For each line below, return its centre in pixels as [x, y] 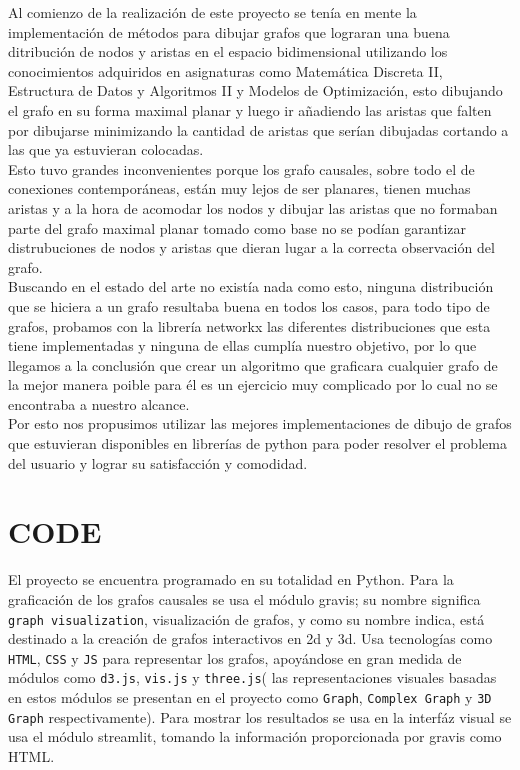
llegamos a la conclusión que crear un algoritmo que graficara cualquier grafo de [253, 364]
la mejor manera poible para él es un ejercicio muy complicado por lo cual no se [253, 384]
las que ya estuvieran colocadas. [106, 149]
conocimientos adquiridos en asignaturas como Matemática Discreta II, [225, 70]
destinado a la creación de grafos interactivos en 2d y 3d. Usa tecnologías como [250, 638]
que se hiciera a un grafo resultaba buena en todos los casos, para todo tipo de [249, 305]
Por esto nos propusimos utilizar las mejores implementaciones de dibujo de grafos [260, 423]
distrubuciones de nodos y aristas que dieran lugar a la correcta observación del [251, 247]
